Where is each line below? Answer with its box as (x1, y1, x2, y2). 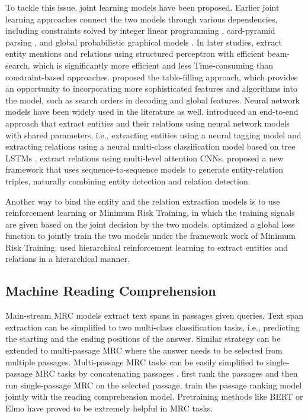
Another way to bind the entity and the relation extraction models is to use (5, 195, 280, 207)
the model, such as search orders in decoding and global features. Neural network (5, 93, 300, 106)
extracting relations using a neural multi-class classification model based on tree (5, 140, 296, 153)
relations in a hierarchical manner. (5, 252, 130, 265)
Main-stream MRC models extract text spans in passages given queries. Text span (5, 309, 304, 322)
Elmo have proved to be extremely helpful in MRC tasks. (5, 402, 213, 414)
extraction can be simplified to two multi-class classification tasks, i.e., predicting (5, 320, 300, 333)
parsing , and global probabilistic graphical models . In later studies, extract (5, 35, 282, 48)
